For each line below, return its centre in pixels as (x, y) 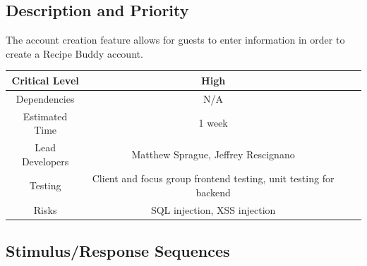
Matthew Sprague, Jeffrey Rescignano (213, 154)
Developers (45, 161)
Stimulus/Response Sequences (118, 251)
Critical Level (45, 80)
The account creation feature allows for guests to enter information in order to (175, 40)
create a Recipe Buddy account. (74, 53)
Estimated (45, 116)
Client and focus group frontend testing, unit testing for (213, 178)
